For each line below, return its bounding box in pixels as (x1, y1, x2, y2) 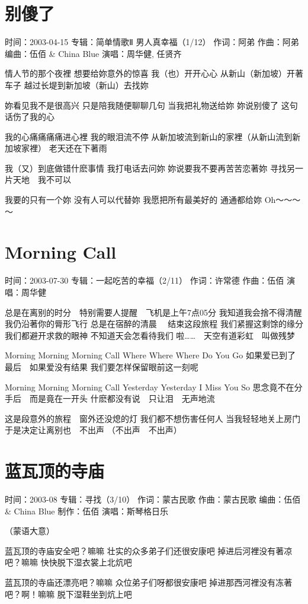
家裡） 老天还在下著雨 (21, 142, 107, 154)
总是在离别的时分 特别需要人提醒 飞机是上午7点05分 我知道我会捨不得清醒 (5, 306, 302, 318)
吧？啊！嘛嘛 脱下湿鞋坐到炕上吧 (5, 587, 132, 600)
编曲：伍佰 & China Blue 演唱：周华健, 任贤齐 (5, 47, 182, 59)
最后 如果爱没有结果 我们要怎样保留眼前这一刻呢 (5, 360, 198, 373)
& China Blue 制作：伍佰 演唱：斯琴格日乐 (5, 504, 168, 517)
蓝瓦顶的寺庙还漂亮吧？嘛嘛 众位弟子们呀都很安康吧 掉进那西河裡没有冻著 (5, 576, 293, 588)
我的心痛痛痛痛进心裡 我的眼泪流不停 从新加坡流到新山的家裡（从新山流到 (5, 130, 293, 142)
